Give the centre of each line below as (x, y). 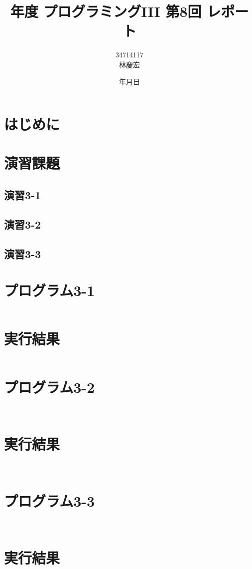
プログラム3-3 (50, 501)
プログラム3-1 (50, 290)
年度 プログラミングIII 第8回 (106, 11)
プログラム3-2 (50, 387)
